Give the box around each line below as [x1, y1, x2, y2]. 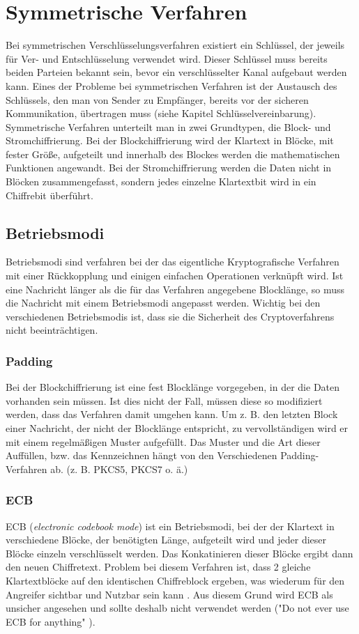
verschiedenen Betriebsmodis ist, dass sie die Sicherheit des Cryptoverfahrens [6, 309, 335, 323]
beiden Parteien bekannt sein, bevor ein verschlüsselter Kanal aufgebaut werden [6, 65, 347, 79]
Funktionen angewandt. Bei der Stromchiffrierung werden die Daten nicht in [6, 160, 332, 175]
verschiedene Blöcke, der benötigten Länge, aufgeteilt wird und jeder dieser [6, 532, 327, 547]
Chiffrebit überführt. [6, 187, 93, 202]
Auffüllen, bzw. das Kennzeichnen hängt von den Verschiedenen [6, 448, 277, 463]
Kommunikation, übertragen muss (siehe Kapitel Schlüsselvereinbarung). [6, 106, 316, 121]
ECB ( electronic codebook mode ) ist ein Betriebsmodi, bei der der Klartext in [6, 518, 335, 533]
